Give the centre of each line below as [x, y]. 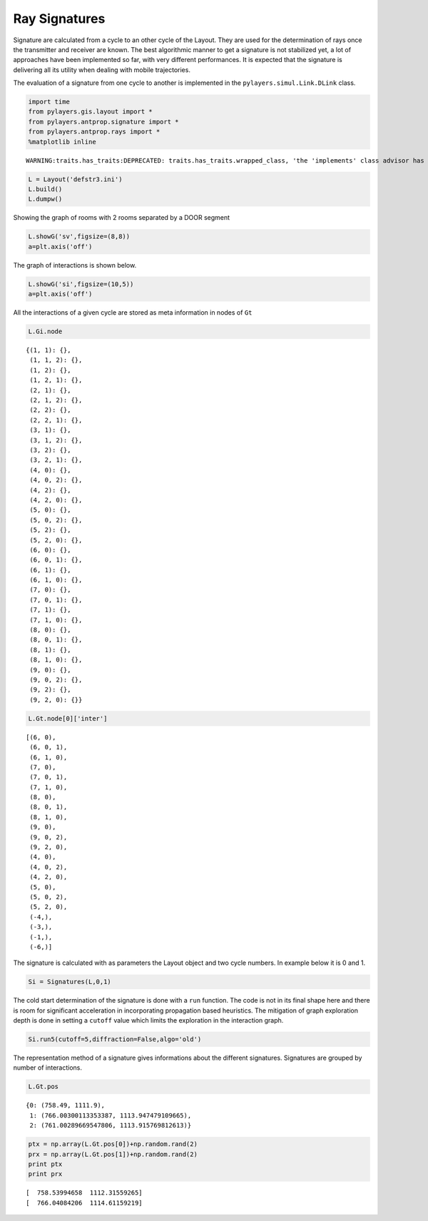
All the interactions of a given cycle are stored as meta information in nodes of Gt [133, 313]
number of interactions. [47, 1068]
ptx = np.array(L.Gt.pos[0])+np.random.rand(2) [113, 1144]
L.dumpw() [45, 199]
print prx [45, 1174]
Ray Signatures [59, 19]
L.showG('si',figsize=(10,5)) [81, 284]
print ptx [45, 1164]
